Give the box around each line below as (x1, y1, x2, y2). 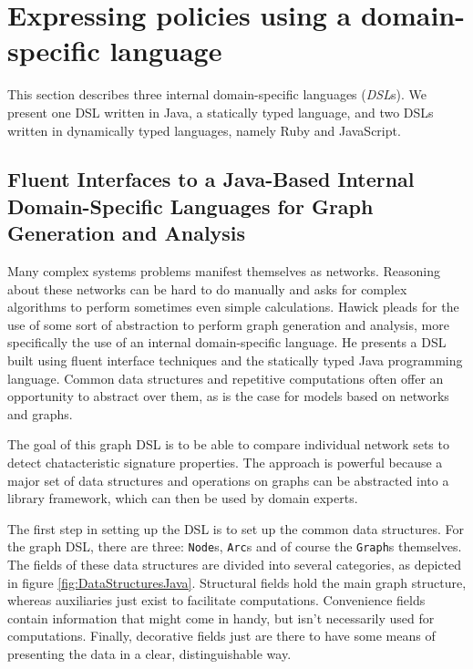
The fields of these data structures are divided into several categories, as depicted (7, 555, 462, 574)
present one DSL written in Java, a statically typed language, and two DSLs (7, 102, 434, 121)
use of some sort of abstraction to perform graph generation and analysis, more (7, 314, 449, 334)
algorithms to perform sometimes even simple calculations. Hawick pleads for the (7, 297, 459, 316)
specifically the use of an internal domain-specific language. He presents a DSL (7, 333, 447, 352)
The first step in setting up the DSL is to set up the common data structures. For (7, 519, 464, 538)
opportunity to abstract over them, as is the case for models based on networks (7, 386, 449, 406)
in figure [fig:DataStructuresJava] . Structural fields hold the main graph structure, (7, 572, 467, 592)
